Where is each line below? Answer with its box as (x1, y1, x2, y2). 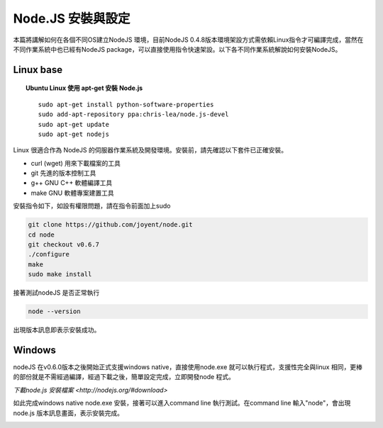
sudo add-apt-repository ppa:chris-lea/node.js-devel (38, 111, 229, 118)
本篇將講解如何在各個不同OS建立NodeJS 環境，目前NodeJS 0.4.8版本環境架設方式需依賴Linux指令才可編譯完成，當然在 (13, 35, 364, 44)
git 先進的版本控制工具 (30, 169, 96, 177)
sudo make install (28, 270, 92, 278)
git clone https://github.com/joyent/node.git (28, 220, 193, 229)
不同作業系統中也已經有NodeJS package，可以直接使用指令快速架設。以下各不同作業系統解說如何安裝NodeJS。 (13, 45, 342, 53)
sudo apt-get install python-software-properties (38, 100, 214, 108)
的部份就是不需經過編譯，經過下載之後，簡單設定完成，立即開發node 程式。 (13, 373, 235, 381)
